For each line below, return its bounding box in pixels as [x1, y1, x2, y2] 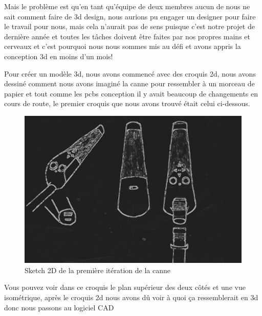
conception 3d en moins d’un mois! [4, 51, 113, 61]
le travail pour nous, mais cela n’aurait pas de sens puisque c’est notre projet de [4, 21, 255, 32]
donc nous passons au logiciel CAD [4, 302, 114, 312]
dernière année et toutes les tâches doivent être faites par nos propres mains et [4, 31, 250, 41]
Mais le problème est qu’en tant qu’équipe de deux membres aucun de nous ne [4, 1, 250, 11]
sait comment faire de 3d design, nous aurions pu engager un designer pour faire [4, 11, 256, 21]
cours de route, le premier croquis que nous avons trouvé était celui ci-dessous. [4, 98, 250, 109]
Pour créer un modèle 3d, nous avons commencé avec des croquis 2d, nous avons [4, 68, 256, 79]
